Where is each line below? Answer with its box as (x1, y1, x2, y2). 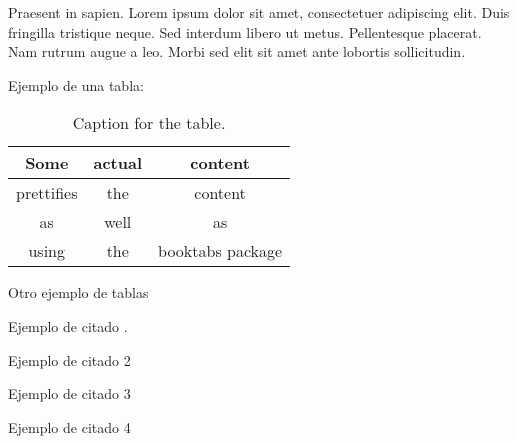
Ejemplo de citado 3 (8, 383, 131, 404)
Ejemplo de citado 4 (8, 416, 131, 437)
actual (93, 151, 143, 175)
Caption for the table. (72, 111, 226, 135)
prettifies (16, 181, 78, 205)
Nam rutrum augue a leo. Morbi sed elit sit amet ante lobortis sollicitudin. (8, 41, 466, 62)
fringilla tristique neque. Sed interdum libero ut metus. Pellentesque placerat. (8, 21, 482, 42)
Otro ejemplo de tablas (8, 282, 149, 303)
